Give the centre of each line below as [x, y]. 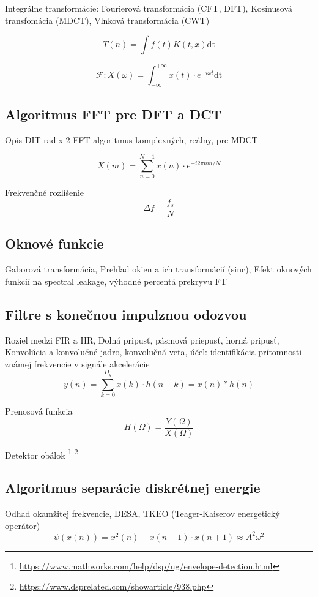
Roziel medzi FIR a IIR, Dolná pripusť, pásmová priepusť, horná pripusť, [142, 340]
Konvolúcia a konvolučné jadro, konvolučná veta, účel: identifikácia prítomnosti [153, 352]
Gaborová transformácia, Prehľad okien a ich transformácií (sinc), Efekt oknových [158, 269]
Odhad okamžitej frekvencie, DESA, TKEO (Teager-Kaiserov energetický [142, 513]
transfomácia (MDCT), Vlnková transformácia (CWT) [107, 20]
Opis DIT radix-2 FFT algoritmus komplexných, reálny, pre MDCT [131, 139]
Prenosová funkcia [39, 411]
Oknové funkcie [54, 243]
